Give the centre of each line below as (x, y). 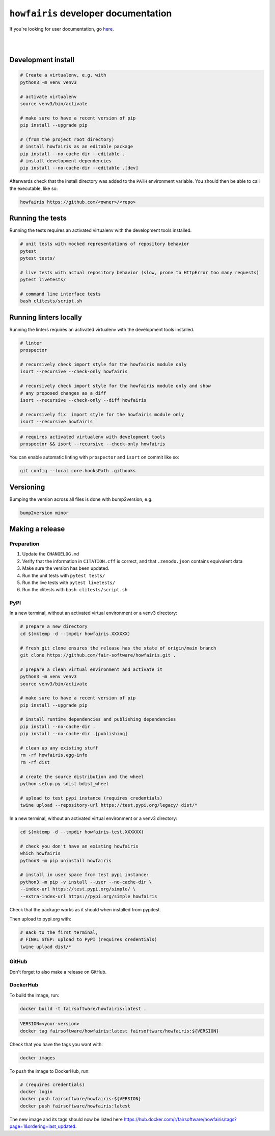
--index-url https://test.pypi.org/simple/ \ (78, 889)
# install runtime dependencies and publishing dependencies (98, 719)
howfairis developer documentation (91, 13)
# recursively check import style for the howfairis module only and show (116, 386)
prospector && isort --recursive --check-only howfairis (93, 444)
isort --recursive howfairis (57, 422)
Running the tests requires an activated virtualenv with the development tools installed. (101, 230)
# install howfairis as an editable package (77, 147)
